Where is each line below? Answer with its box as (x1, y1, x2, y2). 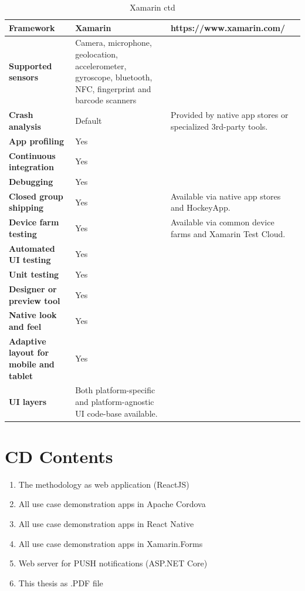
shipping (9, 201, 44, 214)
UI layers (9, 396, 47, 408)
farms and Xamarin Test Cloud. (171, 227, 286, 239)
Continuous (9, 149, 56, 161)
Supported (9, 59, 52, 72)
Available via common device (171, 216, 274, 228)
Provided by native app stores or (171, 109, 289, 121)
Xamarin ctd (130, 1, 175, 13)
